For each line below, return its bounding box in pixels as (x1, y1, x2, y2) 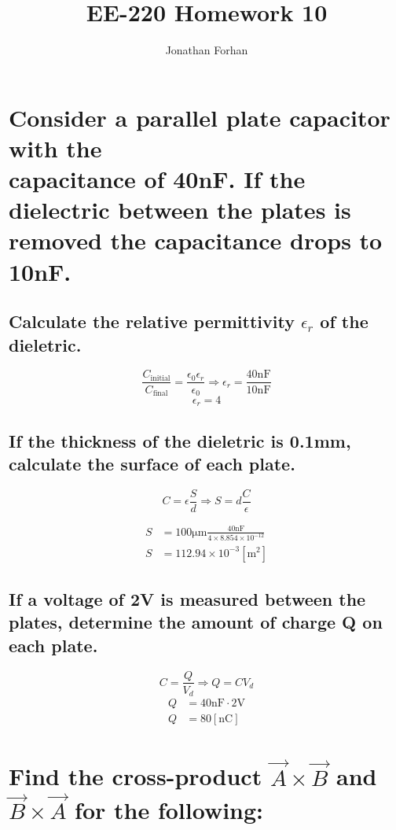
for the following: (75, 794, 264, 826)
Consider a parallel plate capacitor (9, 101, 390, 133)
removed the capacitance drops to (9, 224, 383, 256)
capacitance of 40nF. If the (9, 163, 306, 195)
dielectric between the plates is (9, 194, 351, 226)
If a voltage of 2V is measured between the (9, 586, 366, 611)
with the (9, 131, 102, 164)
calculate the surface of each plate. (9, 452, 295, 476)
